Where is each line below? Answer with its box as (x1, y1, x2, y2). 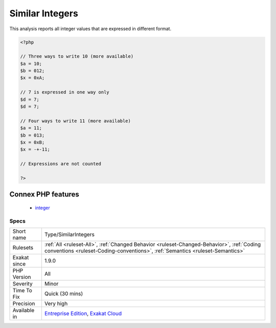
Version (12, 274, 31, 281)
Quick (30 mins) (44, 290, 83, 297)
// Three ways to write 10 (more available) (20, 54, 134, 59)
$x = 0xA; (20, 75, 45, 81)
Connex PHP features (9, 190, 79, 199)
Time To (12, 287, 33, 294)
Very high (44, 300, 68, 307)
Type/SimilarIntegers (44, 231, 95, 238)
